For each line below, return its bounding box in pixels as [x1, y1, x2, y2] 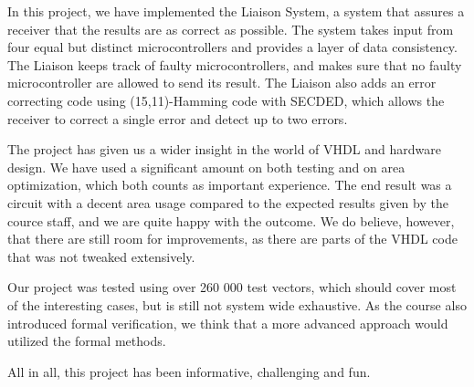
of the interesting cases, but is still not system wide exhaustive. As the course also [7, 295, 467, 314]
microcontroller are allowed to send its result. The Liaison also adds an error [7, 73, 437, 92]
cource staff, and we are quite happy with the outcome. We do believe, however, [7, 211, 455, 230]
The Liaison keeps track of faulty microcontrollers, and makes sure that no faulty [7, 55, 462, 74]
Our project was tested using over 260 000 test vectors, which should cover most [7, 277, 457, 297]
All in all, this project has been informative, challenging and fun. [7, 361, 371, 381]
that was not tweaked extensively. [7, 246, 195, 266]
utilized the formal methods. [7, 331, 166, 350]
